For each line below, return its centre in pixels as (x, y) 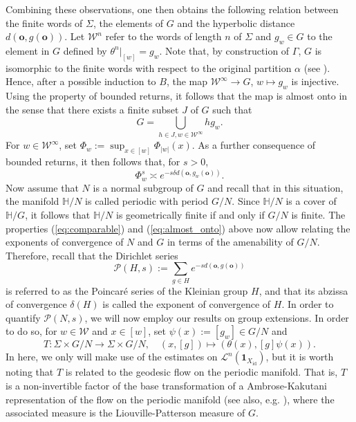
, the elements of (128, 22)
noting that (30, 372)
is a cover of (311, 201)
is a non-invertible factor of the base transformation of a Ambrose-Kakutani (166, 385)
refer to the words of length (163, 36)
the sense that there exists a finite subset (92, 109)
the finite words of (44, 22)
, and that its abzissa (303, 290)
